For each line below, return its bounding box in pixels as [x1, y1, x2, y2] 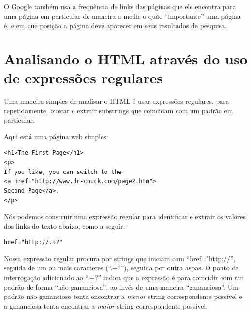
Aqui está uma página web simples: [4, 131, 108, 141]
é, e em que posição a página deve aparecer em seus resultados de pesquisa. [4, 20, 227, 31]
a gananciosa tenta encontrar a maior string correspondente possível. [4, 300, 208, 311]
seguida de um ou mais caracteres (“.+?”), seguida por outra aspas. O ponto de [4, 263, 239, 273]
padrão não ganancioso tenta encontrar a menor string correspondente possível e [4, 291, 242, 301]
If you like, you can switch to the [4, 168, 122, 175]
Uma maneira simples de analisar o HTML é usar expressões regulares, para [4, 96, 229, 106]
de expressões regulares [4, 68, 163, 88]
